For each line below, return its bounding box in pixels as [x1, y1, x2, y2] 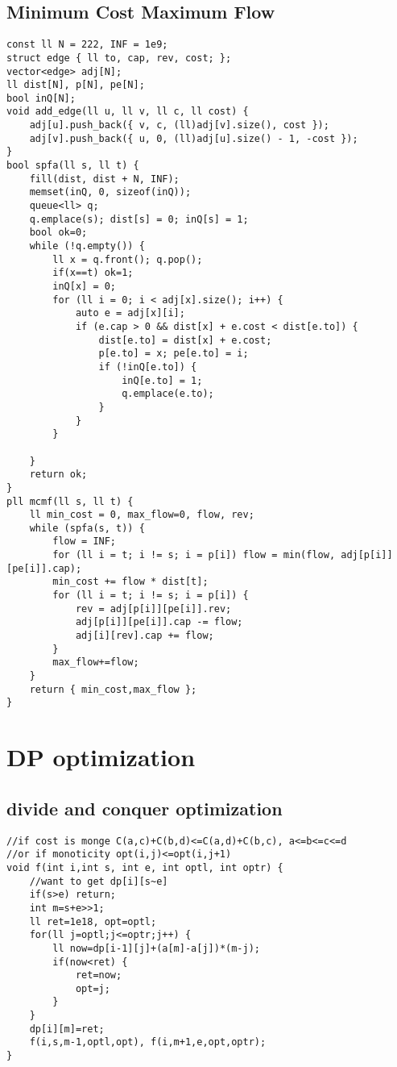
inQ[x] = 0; [52, 281, 117, 293]
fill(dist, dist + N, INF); [29, 173, 180, 185]
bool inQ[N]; [6, 92, 76, 104]
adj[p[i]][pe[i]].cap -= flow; [75, 616, 243, 628]
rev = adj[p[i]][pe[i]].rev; [75, 602, 232, 615]
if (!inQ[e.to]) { [98, 361, 197, 373]
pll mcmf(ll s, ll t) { [6, 495, 134, 507]
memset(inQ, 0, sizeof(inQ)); [29, 186, 192, 198]
